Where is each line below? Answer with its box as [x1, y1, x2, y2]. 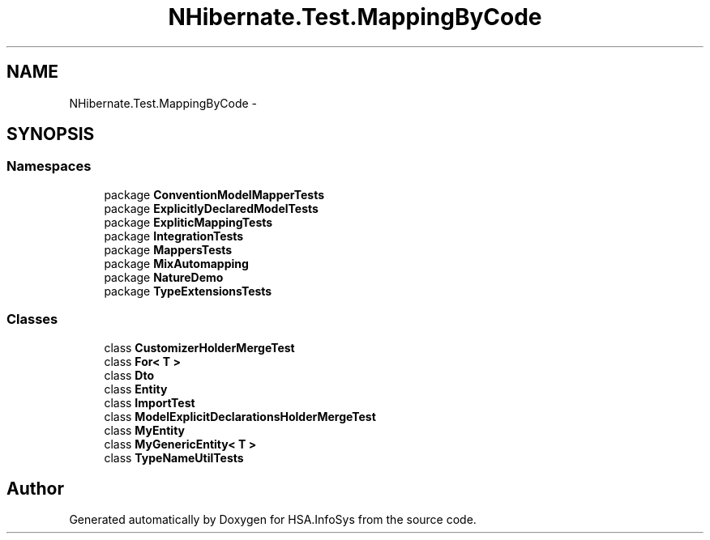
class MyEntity [104, 423, 186, 437]
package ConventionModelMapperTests [104, 187, 324, 202]
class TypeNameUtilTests [104, 450, 244, 465]
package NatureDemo [104, 270, 224, 284]
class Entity [104, 381, 168, 396]
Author [6, 478, 64, 499]
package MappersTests [104, 242, 233, 257]
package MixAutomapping [104, 256, 249, 270]
